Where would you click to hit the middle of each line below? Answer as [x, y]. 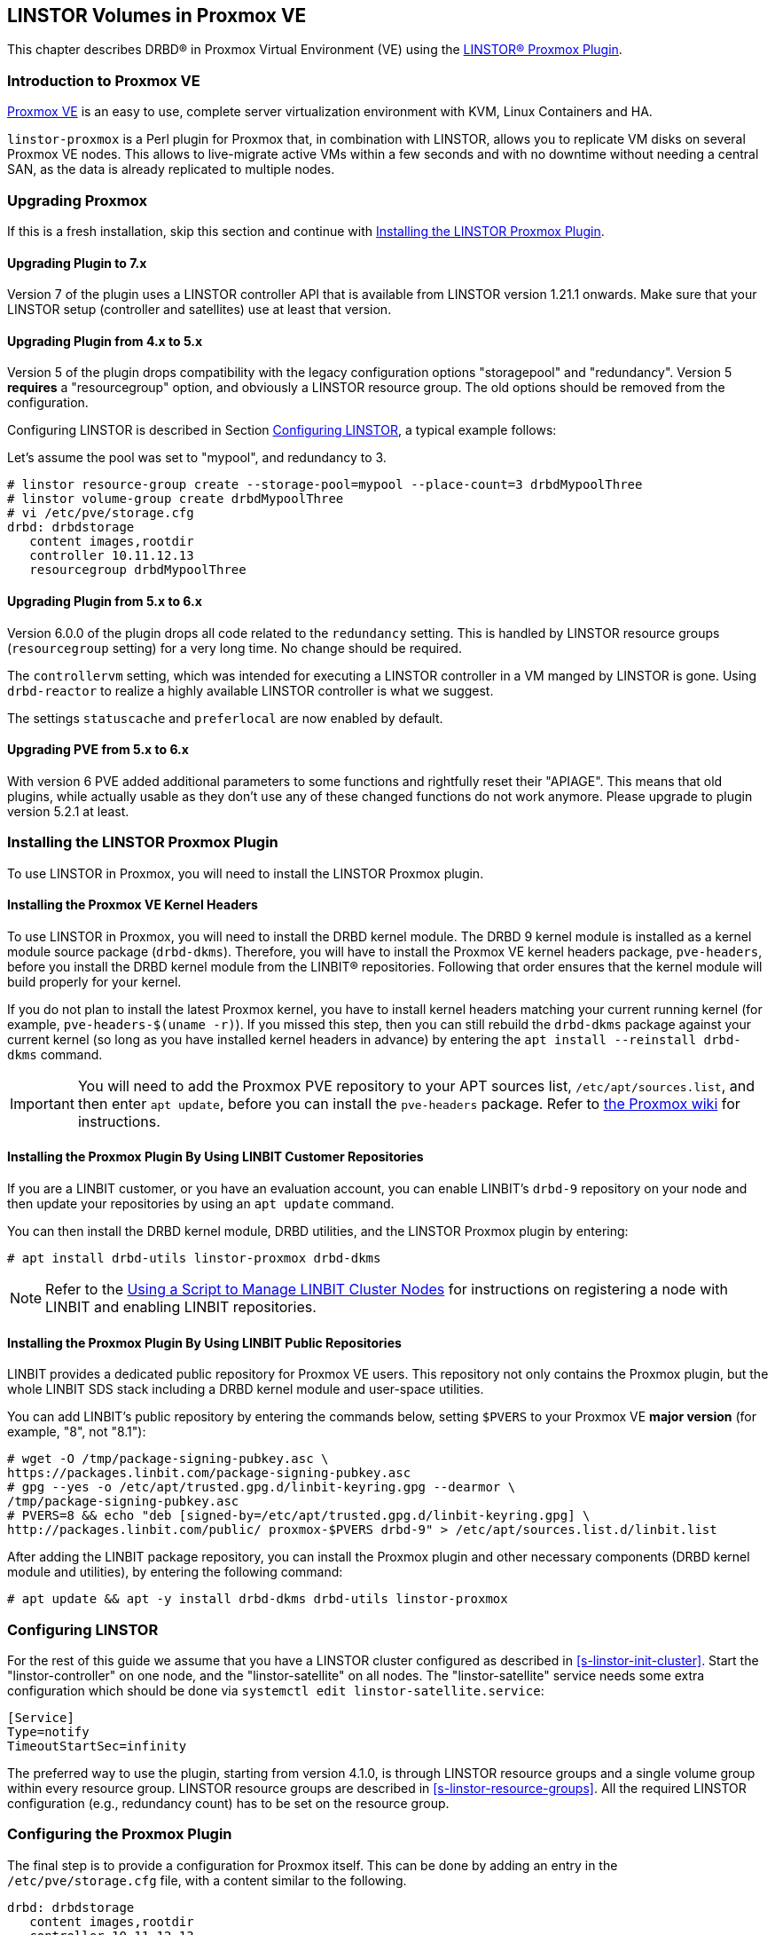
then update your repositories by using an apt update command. [201, 1203]
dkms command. [55, 1054]
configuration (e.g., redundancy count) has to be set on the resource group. [228, 1803]
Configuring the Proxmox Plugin [120, 1834]
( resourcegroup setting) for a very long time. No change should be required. [235, 648]
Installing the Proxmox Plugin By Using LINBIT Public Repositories [204, 1342]
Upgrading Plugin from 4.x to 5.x [105, 341]
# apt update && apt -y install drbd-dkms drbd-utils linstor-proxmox [258, 1599]
